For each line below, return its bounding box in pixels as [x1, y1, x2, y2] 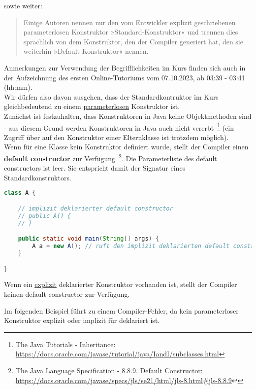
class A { [4, 189, 36, 197]
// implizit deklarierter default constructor [18, 205, 173, 212]
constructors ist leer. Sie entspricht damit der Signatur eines [4, 163, 186, 173]
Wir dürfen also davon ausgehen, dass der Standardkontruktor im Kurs [4, 91, 219, 102]
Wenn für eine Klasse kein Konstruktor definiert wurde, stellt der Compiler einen [4, 141, 249, 152]
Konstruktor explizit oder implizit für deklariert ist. [4, 315, 160, 325]
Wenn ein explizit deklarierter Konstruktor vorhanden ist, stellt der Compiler [4, 279, 237, 289]
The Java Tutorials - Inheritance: [15, 339, 116, 349]
